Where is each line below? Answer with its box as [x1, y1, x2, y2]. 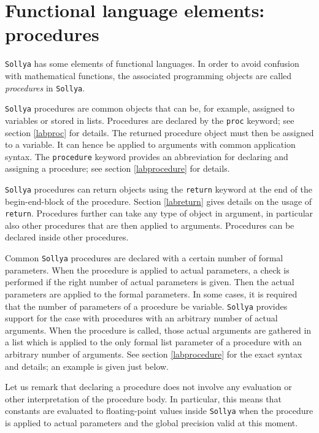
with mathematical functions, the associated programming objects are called [5, 69, 292, 82]
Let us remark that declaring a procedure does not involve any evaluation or [5, 380, 292, 393]
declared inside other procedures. [5, 231, 129, 243]
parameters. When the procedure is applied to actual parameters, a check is [5, 263, 290, 276]
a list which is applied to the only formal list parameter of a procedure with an [5, 335, 302, 348]
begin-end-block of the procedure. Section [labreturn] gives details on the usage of [5, 194, 312, 207]
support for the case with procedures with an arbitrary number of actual [5, 312, 278, 324]
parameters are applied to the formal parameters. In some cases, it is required [5, 287, 298, 300]
